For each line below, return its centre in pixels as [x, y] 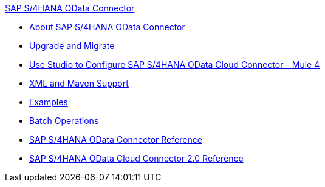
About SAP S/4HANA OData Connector [107, 27]
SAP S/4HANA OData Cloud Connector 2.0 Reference [136, 158]
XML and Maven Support [79, 83]
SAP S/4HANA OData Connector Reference [116, 139]
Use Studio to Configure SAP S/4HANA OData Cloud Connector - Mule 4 [175, 64]
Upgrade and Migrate [72, 46]
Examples [49, 102]
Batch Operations [64, 121]
